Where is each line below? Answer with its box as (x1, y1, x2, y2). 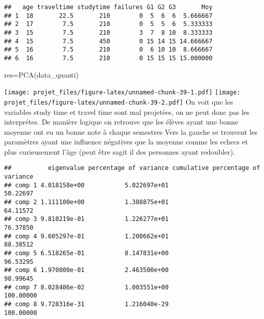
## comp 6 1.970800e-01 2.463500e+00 (4, 266, 169, 274)
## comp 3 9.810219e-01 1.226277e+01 (4, 215, 169, 223)
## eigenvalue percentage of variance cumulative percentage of (4, 164, 260, 172)
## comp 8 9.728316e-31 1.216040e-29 (4, 300, 169, 308)
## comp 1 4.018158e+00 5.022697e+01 (4, 181, 169, 189)
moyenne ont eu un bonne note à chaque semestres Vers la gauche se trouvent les (4, 126, 258, 137)
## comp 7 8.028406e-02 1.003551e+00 (4, 283, 169, 291)
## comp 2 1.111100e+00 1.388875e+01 (4, 199, 169, 206)
